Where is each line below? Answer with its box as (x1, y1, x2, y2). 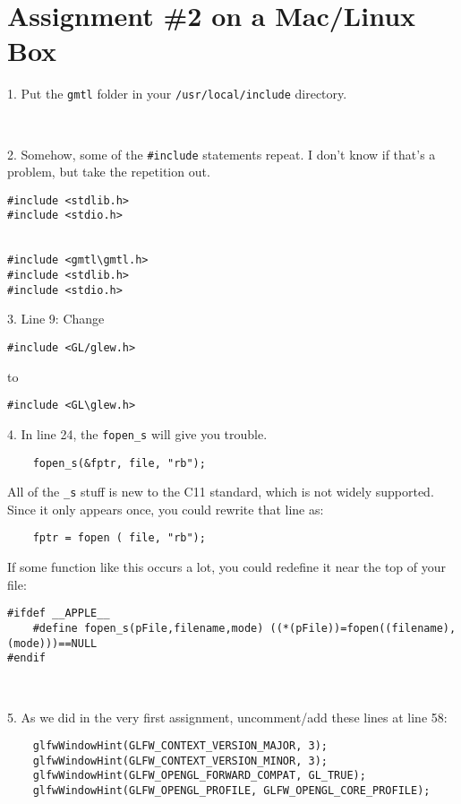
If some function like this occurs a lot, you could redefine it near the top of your (7, 558, 446, 576)
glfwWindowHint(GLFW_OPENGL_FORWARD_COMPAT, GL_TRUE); (32, 769, 366, 782)
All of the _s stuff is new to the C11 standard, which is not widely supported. (7, 482, 434, 501)
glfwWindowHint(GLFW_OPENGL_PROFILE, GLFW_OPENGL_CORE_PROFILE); (32, 784, 431, 798)
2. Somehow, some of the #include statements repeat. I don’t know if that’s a (7, 144, 436, 163)
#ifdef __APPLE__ (7, 607, 110, 620)
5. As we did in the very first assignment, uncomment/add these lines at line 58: (7, 707, 448, 726)
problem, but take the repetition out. (7, 162, 210, 181)
